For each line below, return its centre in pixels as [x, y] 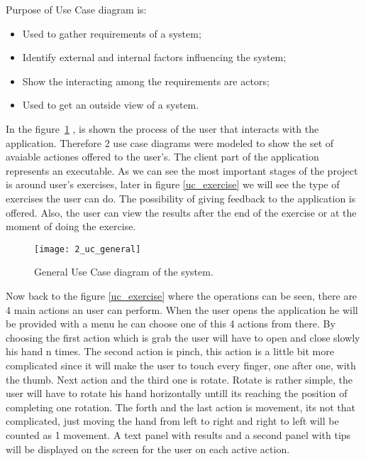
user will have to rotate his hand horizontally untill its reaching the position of [177, 393]
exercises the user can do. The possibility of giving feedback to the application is [181, 198]
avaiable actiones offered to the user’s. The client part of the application [162, 157]
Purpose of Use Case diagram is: [76, 9]
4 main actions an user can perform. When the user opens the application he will [182, 309]
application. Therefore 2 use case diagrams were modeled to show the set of [170, 142]
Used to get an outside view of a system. [111, 105]
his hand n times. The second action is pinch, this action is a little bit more [170, 351]
